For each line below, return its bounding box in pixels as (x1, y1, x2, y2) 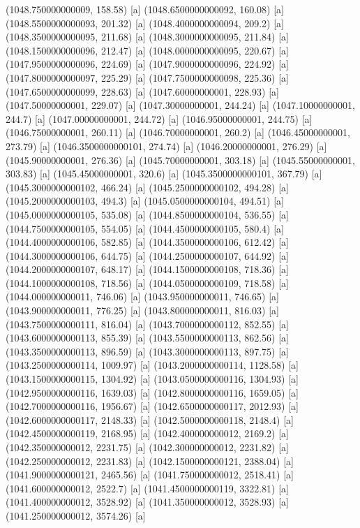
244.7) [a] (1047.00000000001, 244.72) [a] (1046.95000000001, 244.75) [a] (6, 111, 313, 126)
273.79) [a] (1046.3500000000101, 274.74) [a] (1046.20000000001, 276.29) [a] (6, 138, 327, 153)
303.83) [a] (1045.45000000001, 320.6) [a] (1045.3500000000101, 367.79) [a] (6, 166, 322, 181)
